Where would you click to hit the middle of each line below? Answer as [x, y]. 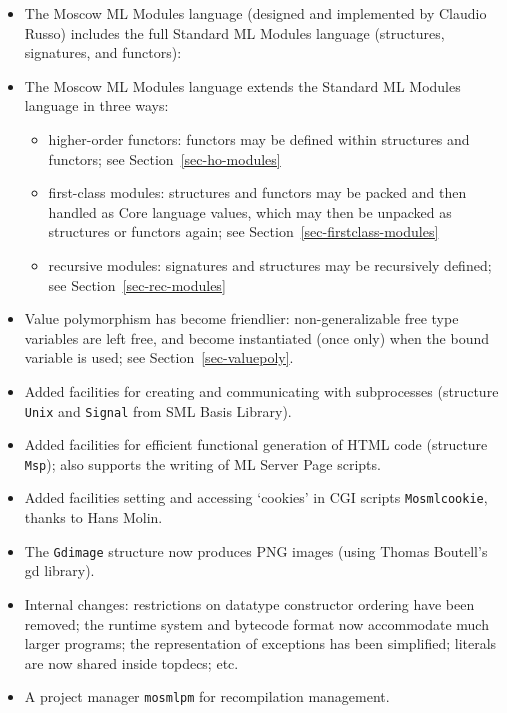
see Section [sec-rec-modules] [137, 284]
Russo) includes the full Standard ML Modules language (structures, [234, 32]
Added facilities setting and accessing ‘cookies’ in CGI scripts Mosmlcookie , [256, 497]
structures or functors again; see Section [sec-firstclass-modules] [243, 231]
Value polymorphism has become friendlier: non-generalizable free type [241, 318]
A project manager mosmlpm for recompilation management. [207, 696]
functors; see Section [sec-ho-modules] [164, 158]
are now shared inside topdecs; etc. [131, 662]
